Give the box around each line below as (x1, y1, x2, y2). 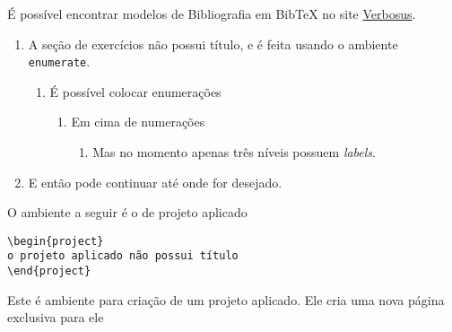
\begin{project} (7, 234, 104, 248)
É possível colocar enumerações (49, 82, 222, 100)
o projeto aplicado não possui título (7, 249, 239, 263)
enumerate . (28, 52, 91, 71)
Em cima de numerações (71, 112, 205, 131)
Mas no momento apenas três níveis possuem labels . (92, 143, 376, 162)
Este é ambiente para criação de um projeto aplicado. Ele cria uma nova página (7, 290, 445, 309)
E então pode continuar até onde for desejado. (28, 172, 282, 191)
